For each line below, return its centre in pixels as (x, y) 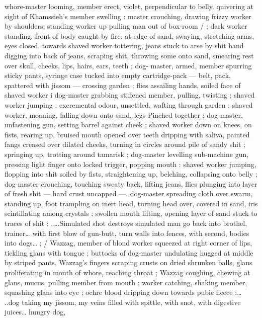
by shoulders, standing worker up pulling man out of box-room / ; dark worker (126, 26)
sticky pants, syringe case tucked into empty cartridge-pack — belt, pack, (118, 75)
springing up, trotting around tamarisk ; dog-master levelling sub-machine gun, (127, 154)
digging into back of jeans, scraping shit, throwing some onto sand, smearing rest (129, 55)
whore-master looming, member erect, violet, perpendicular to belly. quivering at (129, 6)
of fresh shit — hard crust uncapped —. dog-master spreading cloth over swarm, (129, 193)
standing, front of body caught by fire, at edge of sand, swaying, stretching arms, (129, 35)
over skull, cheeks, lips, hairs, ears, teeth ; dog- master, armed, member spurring (128, 65)
